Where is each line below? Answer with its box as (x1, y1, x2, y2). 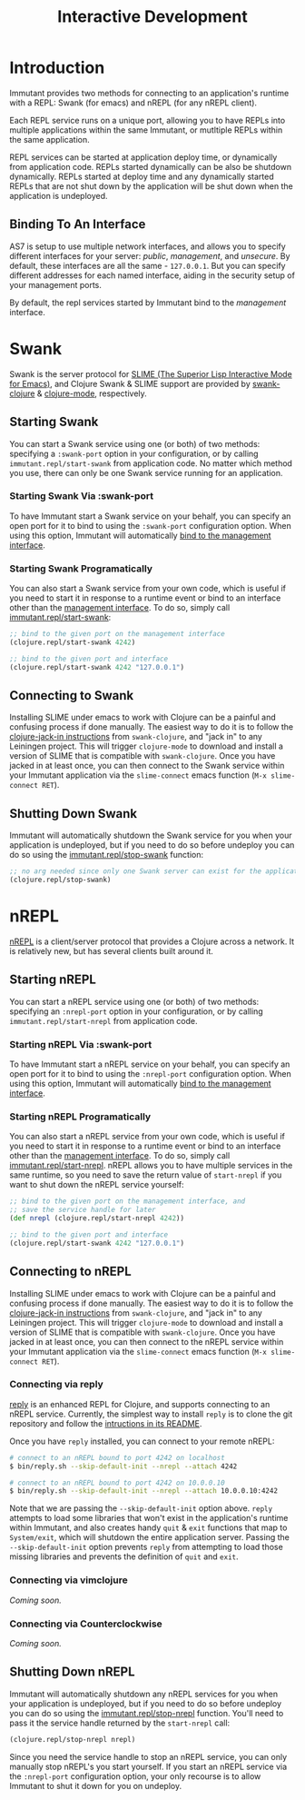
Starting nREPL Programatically (9, 1110, 152, 1123)
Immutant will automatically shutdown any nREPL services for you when (9, 1688, 279, 1699)
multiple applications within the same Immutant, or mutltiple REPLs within (9, 124, 283, 135)
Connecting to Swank (9, 688, 134, 703)
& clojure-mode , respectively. (36, 388, 147, 399)
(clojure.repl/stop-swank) (9, 875, 112, 885)
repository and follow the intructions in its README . (9, 1417, 202, 1428)
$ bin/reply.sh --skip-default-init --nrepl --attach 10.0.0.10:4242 (9, 1487, 279, 1496)
